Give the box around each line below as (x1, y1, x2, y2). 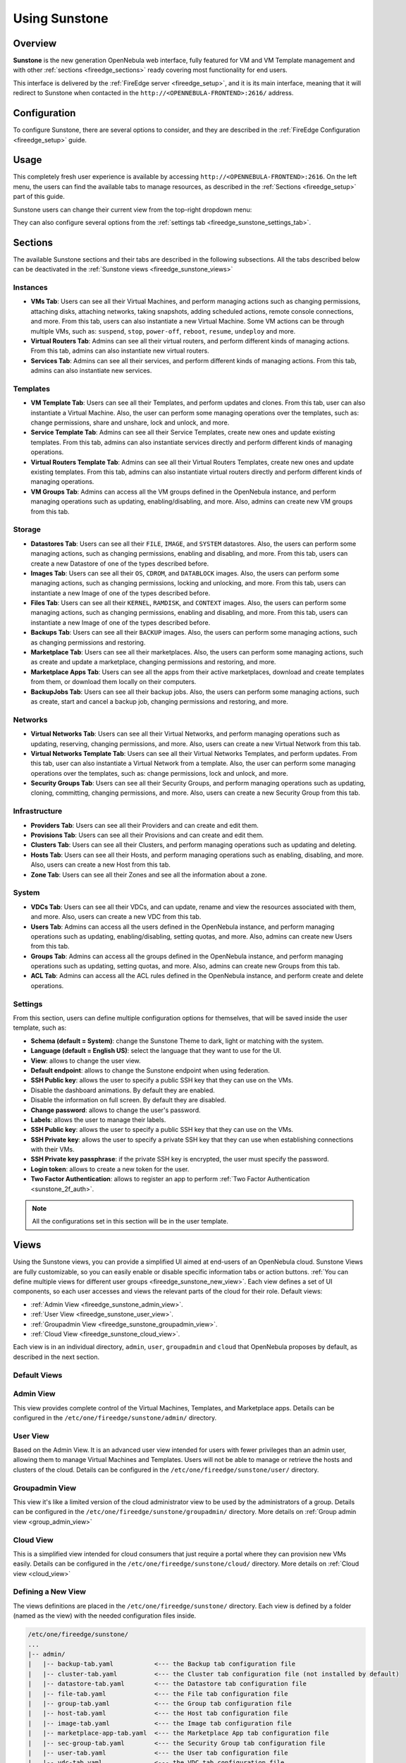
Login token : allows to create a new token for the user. (30, 1164, 190, 1173)
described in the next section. (13, 1353, 100, 1361)
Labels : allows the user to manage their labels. (30, 1115, 166, 1124)
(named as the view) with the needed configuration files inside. (13, 1611, 197, 1620)
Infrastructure (13, 806, 63, 816)
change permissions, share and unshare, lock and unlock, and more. (30, 418, 230, 427)
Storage (13, 525, 42, 535)
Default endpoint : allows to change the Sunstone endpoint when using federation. (30, 1066, 271, 1075)
